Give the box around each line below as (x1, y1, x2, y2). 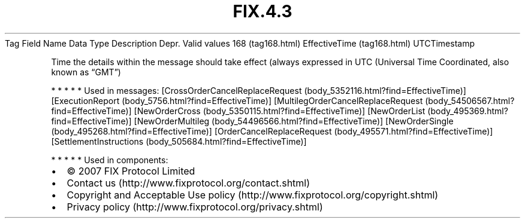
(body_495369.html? (427, 105, 508, 116)
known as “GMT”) (51, 66, 121, 77)
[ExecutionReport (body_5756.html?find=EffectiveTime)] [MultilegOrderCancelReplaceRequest (51, 95, 423, 106)
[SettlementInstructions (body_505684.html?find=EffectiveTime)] (51, 136, 307, 146)
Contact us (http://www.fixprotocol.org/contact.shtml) (67, 176, 310, 189)
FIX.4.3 (233, 1, 292, 22)
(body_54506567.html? (425, 95, 515, 106)
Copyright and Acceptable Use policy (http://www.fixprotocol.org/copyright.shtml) (67, 188, 439, 201)
